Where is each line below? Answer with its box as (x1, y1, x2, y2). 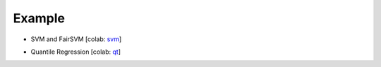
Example (13, 10, 65, 26)
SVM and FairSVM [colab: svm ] (30, 35, 122, 43)
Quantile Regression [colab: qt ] (30, 47, 121, 56)
